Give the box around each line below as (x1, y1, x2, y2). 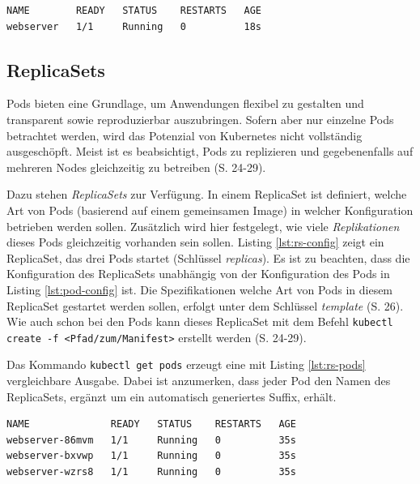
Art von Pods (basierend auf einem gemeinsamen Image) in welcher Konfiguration (6, 201, 414, 218)
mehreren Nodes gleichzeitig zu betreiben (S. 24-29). (6, 158, 266, 175)
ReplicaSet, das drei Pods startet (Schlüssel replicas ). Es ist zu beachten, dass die (6, 249, 410, 266)
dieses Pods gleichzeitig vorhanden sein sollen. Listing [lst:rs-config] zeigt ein (6, 233, 384, 251)
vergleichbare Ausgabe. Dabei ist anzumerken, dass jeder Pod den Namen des (6, 372, 391, 389)
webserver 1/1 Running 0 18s (6, 20, 261, 32)
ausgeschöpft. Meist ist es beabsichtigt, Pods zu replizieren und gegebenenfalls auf (6, 143, 414, 160)
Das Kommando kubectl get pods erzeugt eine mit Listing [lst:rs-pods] (6, 356, 366, 373)
